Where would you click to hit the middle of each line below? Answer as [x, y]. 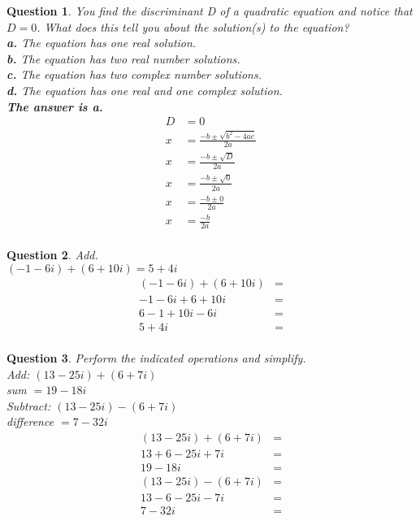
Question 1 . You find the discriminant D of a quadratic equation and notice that [210, 11]
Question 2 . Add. [52, 255]
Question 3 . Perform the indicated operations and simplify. [156, 358]
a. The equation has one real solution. [102, 43]
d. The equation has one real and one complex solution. [145, 90]
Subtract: [29, 405]
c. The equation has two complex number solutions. [134, 74]
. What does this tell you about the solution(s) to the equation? [193, 26]
